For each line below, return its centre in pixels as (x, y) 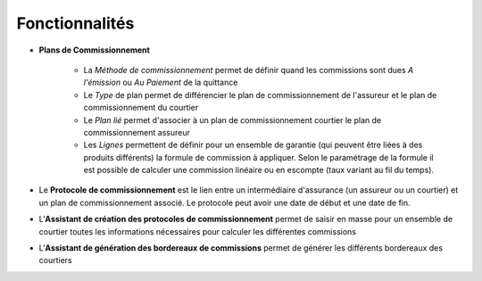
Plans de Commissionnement (95, 50)
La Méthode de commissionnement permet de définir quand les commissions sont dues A (249, 70)
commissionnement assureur (137, 132)
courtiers (55, 260)
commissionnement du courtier (141, 108)
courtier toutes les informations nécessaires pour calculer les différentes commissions (198, 231)
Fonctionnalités (75, 23)
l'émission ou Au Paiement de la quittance (161, 83)
